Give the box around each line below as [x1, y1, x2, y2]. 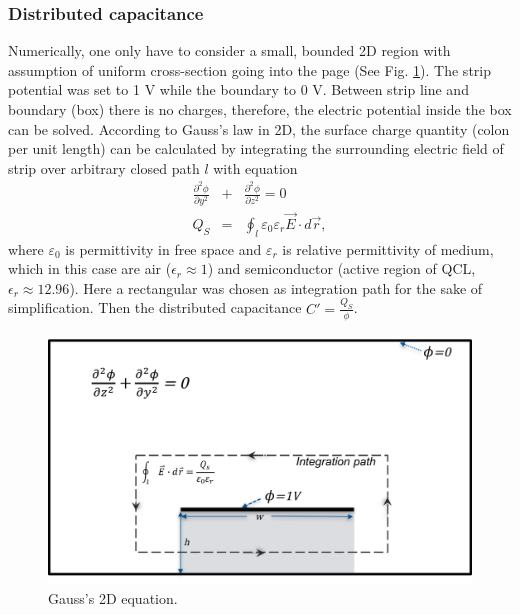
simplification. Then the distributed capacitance [8, 297, 302, 318]
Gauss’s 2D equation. [48, 587, 178, 608]
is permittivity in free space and [65, 238, 262, 259]
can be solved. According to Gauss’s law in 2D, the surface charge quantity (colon [8, 118, 510, 139]
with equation [213, 157, 298, 178]
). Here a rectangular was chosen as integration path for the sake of [69, 277, 483, 298]
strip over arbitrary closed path [8, 157, 200, 178]
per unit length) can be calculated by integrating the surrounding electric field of [8, 138, 504, 159]
